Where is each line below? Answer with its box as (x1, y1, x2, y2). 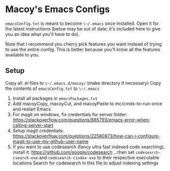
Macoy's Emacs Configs (5, 4, 110, 15)
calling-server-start (12, 122, 54, 128)
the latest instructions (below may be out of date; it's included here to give (5, 25, 161, 31)
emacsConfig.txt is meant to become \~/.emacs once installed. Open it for (5, 20, 159, 26)
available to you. (5, 52, 40, 58)
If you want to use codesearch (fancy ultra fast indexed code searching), (12, 144, 165, 150)
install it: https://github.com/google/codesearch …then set (12, 149, 134, 155)
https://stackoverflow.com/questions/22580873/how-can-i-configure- (12, 133, 160, 139)
